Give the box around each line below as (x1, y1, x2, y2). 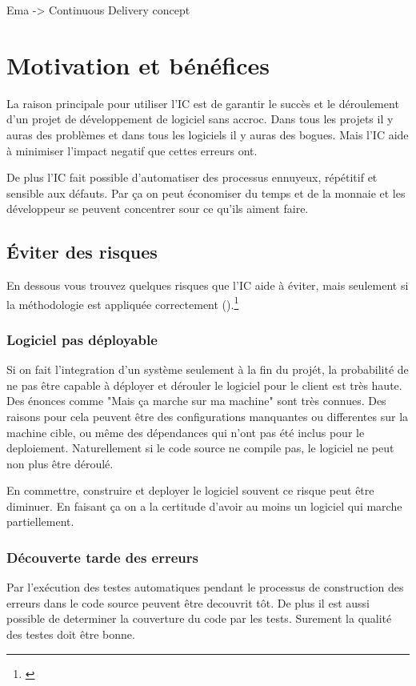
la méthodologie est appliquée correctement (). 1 (6, 293, 239, 312)
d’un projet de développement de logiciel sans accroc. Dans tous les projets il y (6, 110, 394, 127)
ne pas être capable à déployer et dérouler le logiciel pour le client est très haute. (6, 376, 402, 393)
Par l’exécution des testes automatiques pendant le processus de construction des (6, 579, 404, 596)
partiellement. (6, 513, 74, 530)
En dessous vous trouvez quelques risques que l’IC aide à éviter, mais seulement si (6, 277, 409, 294)
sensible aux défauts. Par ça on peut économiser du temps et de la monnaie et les (6, 184, 406, 201)
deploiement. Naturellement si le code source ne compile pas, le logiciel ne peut (6, 439, 394, 456)
